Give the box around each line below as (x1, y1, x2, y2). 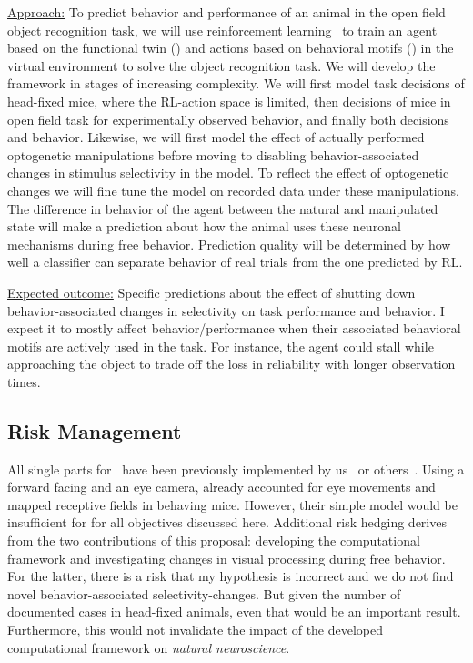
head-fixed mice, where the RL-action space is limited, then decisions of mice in (7, 91, 451, 110)
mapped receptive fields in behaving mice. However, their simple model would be (7, 495, 458, 514)
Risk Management (7, 416, 182, 444)
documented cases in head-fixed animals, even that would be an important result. (7, 602, 461, 621)
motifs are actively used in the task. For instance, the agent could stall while (7, 336, 434, 355)
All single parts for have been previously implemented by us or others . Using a (7, 459, 465, 478)
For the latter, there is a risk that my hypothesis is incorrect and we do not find (7, 566, 454, 586)
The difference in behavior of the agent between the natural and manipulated (7, 199, 438, 218)
